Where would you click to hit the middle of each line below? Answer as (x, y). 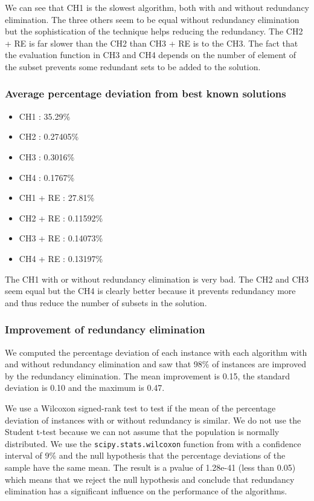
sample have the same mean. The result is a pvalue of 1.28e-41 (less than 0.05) (150, 467)
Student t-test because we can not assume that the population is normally (142, 432)
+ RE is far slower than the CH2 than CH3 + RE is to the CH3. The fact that (152, 43)
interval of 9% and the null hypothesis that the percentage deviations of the (145, 455)
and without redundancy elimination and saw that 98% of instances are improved (155, 364)
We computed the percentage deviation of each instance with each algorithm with (156, 352)
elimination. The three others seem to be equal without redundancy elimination (152, 19)
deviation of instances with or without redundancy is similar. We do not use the (153, 420)
